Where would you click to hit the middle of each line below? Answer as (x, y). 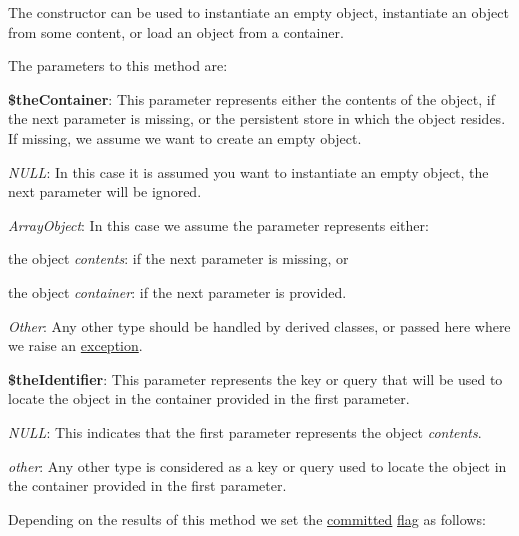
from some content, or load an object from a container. (176, 31)
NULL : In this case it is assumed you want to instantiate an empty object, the (248, 171)
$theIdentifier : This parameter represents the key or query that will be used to (255, 378)
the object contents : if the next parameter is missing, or (178, 258)
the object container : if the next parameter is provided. (177, 291)
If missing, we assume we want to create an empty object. (185, 137)
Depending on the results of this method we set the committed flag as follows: (247, 518)
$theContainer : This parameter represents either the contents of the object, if (251, 98)
